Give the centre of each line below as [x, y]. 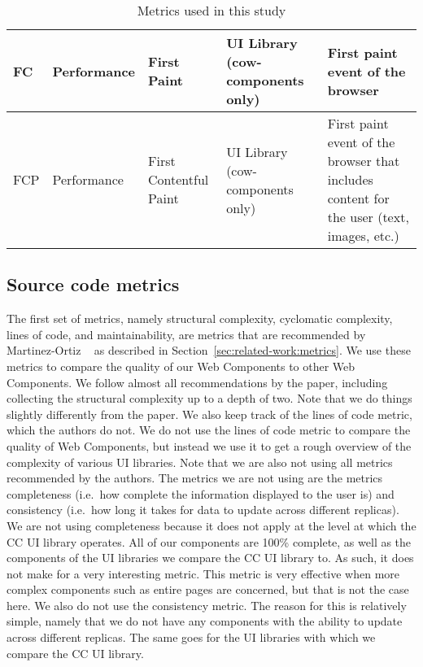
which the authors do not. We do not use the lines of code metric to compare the [209, 430]
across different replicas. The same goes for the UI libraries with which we [191, 637]
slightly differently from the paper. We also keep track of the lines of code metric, [209, 414]
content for [358, 198]
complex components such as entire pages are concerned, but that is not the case [208, 589]
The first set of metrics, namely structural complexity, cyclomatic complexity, [200, 318]
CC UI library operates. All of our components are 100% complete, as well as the [209, 541]
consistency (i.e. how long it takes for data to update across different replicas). [203, 510]
